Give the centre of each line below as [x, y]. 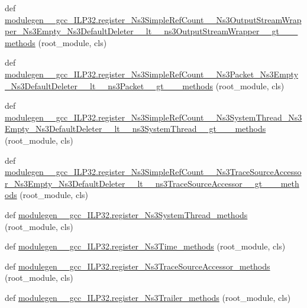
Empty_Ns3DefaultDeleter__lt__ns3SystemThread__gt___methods [135, 129]
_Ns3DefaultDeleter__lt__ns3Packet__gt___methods [109, 85]
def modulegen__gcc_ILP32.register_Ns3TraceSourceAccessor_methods [138, 266]
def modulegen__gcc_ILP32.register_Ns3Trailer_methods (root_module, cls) [148, 297]
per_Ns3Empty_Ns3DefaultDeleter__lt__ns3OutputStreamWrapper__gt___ [151, 31]
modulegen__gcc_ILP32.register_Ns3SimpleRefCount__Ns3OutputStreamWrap [153, 19]
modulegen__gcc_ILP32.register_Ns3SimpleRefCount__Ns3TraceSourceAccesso [153, 172]
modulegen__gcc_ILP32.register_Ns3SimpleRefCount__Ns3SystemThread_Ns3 [153, 117]
